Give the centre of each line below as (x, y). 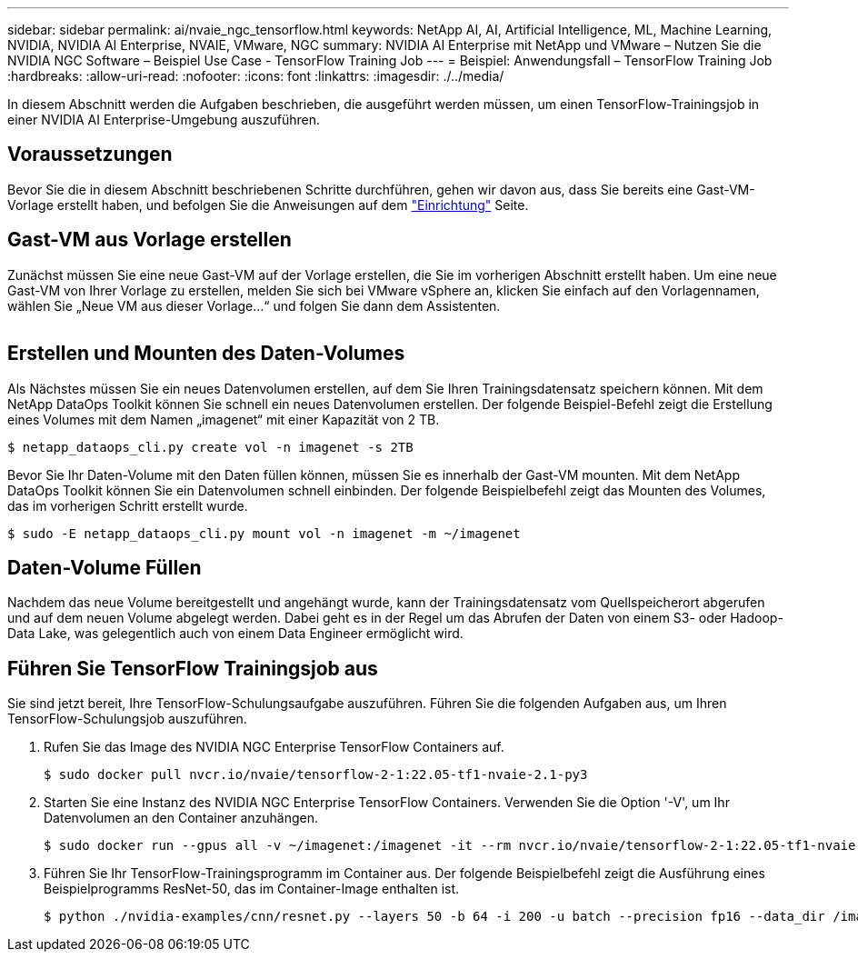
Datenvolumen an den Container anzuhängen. (181, 818)
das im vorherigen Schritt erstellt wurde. (128, 505)
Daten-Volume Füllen (105, 567)
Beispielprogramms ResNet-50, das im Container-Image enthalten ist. (252, 889)
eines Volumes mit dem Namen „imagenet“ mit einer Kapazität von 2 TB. (224, 419)
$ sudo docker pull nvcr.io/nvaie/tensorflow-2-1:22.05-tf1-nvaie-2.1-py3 (316, 775)
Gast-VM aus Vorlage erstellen (150, 240)
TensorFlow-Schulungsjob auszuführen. (127, 719)
